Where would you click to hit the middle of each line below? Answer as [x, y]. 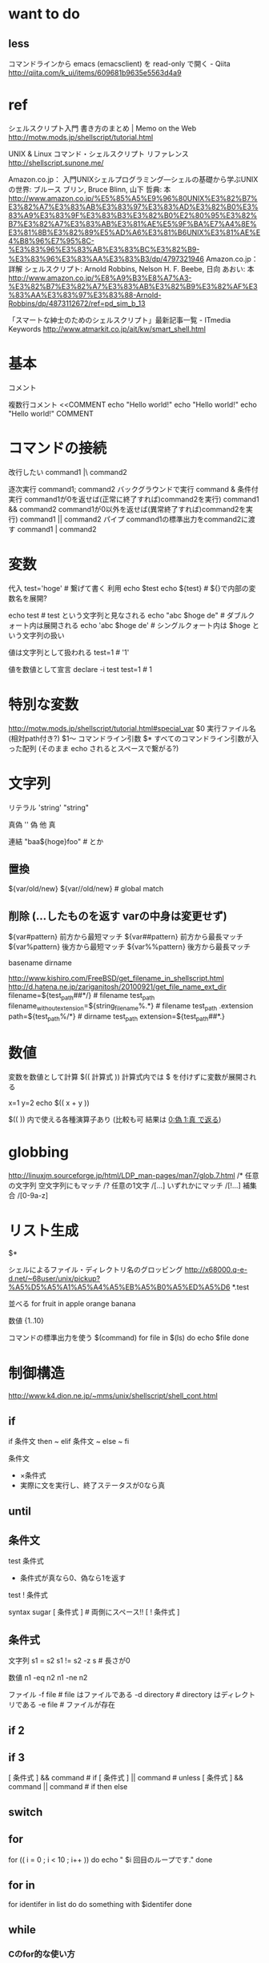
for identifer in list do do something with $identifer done [100, 1905]
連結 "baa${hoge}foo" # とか [56, 841]
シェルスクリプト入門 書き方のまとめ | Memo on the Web [102, 128]
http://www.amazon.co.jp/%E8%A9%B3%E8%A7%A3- [100, 278]
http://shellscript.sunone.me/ [56, 163]
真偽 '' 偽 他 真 [32, 824]
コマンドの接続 [58, 449]
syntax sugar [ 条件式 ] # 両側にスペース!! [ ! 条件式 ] [94, 1612]
